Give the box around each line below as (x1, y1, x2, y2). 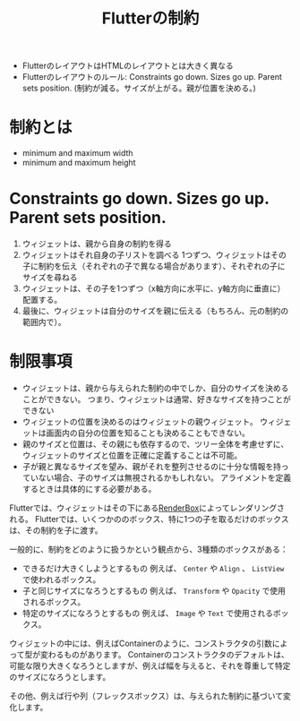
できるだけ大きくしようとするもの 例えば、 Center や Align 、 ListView (21, 563, 285, 573)
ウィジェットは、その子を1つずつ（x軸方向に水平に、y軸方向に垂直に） (21, 283, 286, 294)
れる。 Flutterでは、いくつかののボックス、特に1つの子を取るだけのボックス (9, 514, 289, 524)
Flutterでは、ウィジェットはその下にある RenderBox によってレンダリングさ (9, 502, 285, 513)
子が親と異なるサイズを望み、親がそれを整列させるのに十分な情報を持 (21, 461, 282, 471)
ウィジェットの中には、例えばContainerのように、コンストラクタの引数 (9, 638, 273, 648)
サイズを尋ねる (21, 272, 78, 283)
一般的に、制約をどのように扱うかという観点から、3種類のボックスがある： (9, 544, 288, 554)
